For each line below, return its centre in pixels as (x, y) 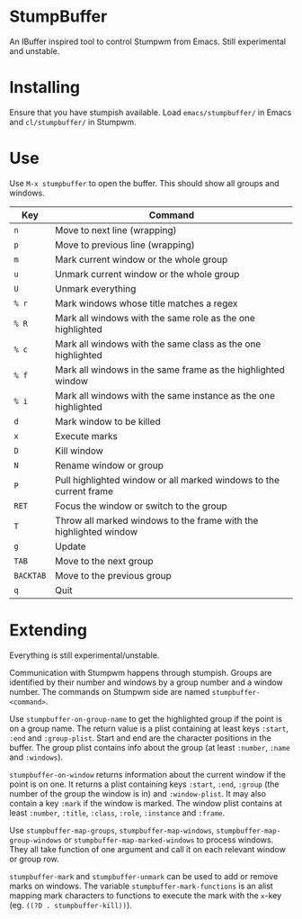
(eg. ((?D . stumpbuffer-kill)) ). (71, 905)
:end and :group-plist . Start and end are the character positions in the (140, 738)
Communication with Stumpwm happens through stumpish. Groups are (141, 672)
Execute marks (87, 436)
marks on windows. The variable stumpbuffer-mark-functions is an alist (142, 886)
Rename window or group (110, 465)
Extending (49, 630)
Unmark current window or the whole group (147, 274)
